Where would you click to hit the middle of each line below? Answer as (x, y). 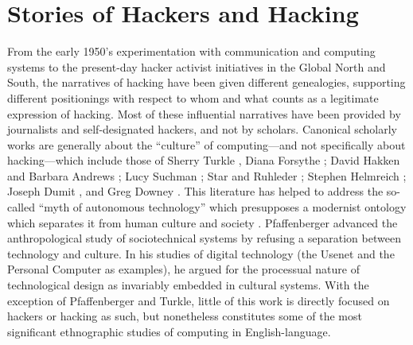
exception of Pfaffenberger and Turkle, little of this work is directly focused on (199, 300)
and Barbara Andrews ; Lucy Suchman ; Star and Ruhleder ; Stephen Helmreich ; (207, 175)
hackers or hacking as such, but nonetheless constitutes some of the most (185, 316)
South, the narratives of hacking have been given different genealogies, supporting (206, 82)
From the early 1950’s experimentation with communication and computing (191, 51)
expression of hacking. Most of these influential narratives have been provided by (204, 113)
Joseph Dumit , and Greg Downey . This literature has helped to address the (195, 191)
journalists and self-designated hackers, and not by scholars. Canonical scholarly (203, 129)
